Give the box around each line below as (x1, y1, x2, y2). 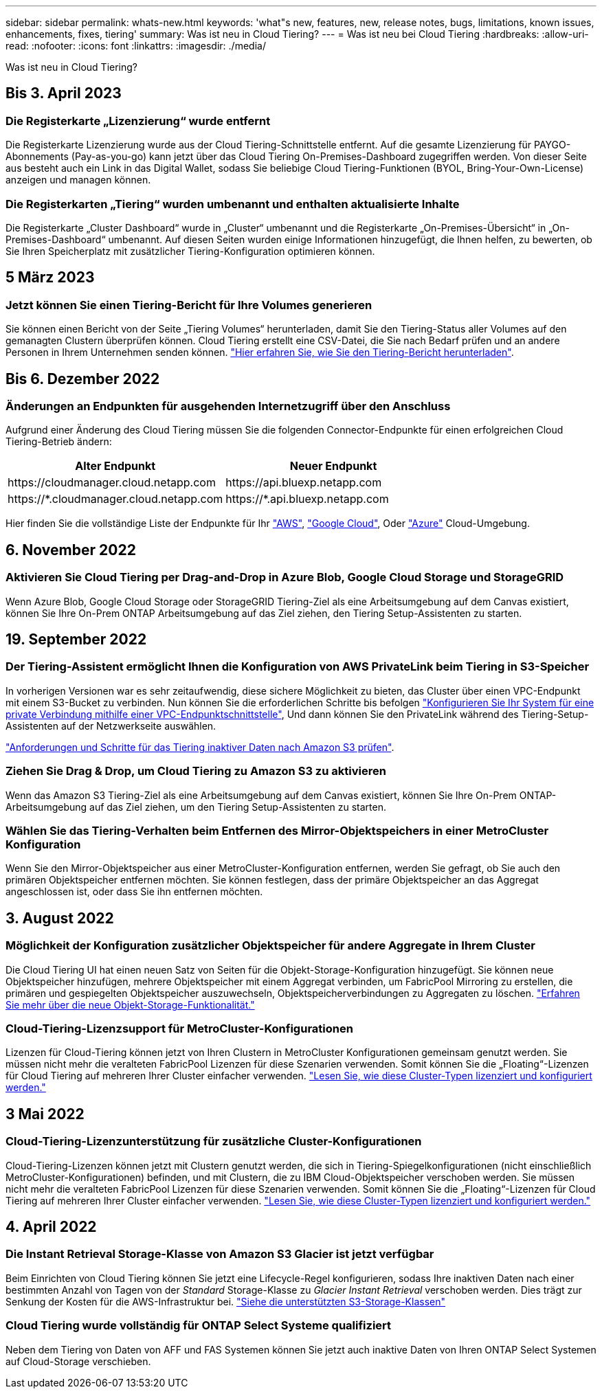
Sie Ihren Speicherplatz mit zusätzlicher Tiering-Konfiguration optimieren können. (5, 245, 375, 257)
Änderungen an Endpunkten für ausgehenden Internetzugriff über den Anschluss (5, 399, 451, 414)
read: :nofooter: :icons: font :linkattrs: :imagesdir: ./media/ (5, 40, 266, 52)
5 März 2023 (5, 269, 95, 286)
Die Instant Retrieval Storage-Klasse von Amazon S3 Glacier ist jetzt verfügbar (5, 1247, 434, 1261)
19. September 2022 (5, 631, 147, 649)
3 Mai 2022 (5, 1105, 85, 1123)
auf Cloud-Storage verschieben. (5, 1355, 151, 1367)
